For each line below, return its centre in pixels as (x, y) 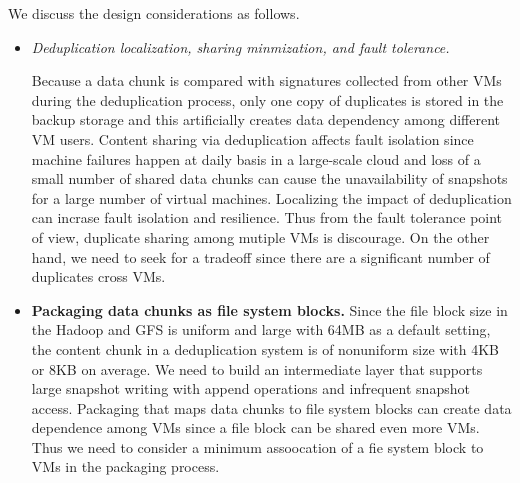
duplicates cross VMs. (98, 276)
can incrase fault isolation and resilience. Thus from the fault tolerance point (267, 217)
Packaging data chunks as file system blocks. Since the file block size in (269, 309)
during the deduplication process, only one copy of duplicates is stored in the (267, 99)
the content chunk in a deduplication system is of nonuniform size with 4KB (265, 348)
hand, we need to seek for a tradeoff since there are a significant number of (260, 256)
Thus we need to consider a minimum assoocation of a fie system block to (257, 446)
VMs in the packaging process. (125, 466)
